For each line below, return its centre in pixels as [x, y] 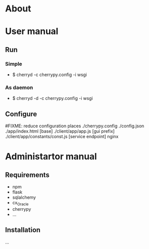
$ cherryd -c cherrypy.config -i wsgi [50, 75]
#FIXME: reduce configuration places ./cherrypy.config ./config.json [75, 126]
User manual [32, 32]
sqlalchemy [24, 197]
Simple [14, 64]
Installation [23, 230]
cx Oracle [20, 203]
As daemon [19, 87]
